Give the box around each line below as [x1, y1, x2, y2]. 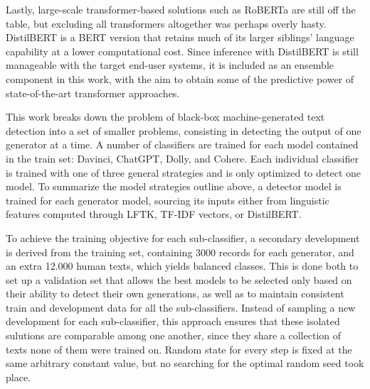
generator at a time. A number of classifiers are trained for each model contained [6, 137, 359, 152]
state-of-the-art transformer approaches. [6, 85, 180, 100]
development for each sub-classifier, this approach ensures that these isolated [6, 314, 340, 329]
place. [6, 369, 31, 384]
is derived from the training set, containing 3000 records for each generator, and [6, 244, 354, 259]
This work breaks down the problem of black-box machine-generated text [6, 109, 325, 124]
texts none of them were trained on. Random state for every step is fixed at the [6, 341, 352, 356]
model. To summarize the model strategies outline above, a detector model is [6, 179, 342, 194]
